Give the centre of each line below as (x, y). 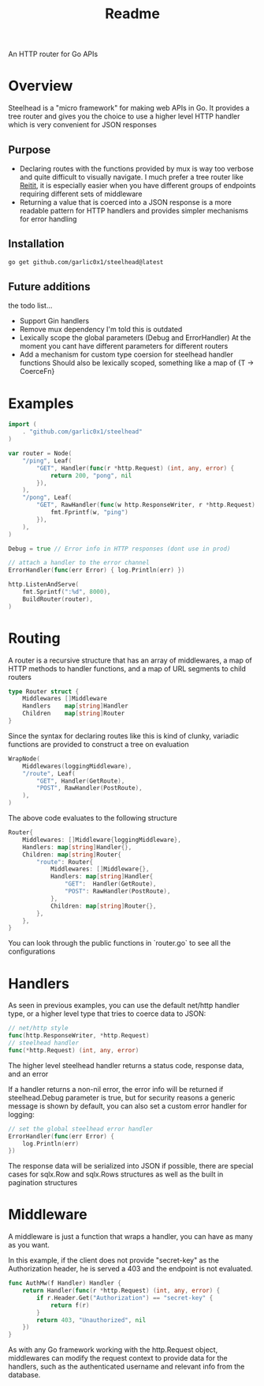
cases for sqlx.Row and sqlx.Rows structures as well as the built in (116, 1174)
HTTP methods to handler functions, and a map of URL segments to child (127, 668)
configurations (32, 952)
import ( (22, 425)
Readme (132, 14)
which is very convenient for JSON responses (83, 125)
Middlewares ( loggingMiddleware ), (77, 766)
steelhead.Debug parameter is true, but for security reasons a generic (122, 1097)
